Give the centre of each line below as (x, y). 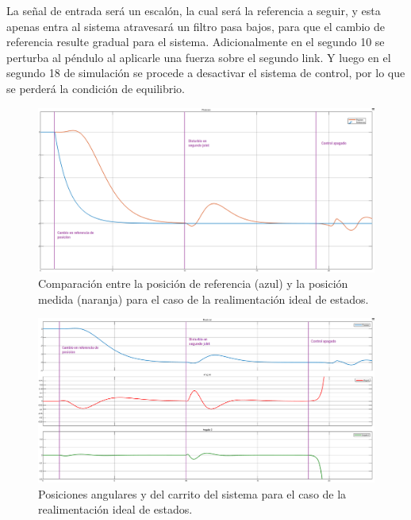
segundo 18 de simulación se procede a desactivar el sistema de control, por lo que (206, 73)
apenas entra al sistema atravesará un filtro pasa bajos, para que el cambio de (196, 26)
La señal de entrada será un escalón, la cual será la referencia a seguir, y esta (194, 10)
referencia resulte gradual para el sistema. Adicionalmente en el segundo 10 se (196, 42)
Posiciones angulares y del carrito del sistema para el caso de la (192, 493)
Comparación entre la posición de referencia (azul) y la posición (193, 283)
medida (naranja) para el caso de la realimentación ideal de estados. (204, 299)
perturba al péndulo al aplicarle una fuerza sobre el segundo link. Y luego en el (199, 57)
